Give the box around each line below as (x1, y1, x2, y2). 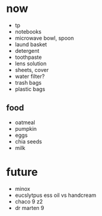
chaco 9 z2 (14, 197, 43, 205)
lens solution (14, 59, 47, 67)
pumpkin (14, 125, 37, 132)
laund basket (14, 41, 47, 48)
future (6, 165, 38, 179)
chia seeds (14, 137, 42, 145)
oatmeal (14, 119, 35, 126)
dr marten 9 (14, 204, 44, 211)
